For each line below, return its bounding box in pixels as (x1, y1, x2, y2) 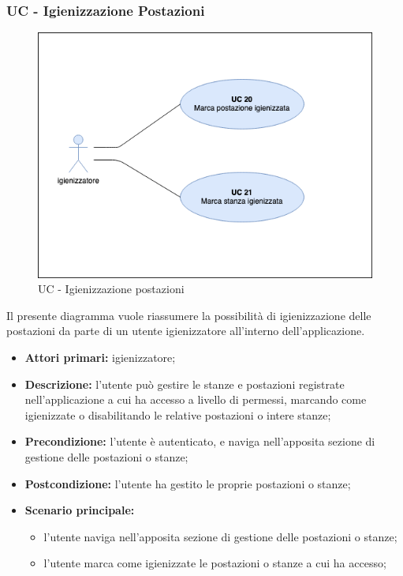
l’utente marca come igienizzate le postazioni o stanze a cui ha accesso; (43, 555, 386, 571)
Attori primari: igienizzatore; (24, 348, 176, 365)
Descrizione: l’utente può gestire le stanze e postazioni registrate (24, 375, 345, 392)
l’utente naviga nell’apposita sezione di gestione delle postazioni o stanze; (43, 528, 397, 544)
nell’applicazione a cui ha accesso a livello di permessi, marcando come (24, 391, 367, 408)
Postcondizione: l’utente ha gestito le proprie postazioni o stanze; (24, 475, 351, 491)
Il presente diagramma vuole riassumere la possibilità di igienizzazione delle (6, 307, 371, 323)
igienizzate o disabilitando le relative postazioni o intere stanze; (24, 406, 331, 423)
